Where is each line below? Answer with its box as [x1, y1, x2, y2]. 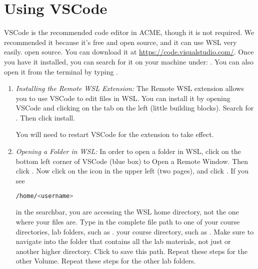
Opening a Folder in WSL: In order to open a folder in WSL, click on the [15, 146, 241, 156]
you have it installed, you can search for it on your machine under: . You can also [4, 56, 253, 66]
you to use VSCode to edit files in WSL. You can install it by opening [15, 92, 230, 103]
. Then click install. [15, 112, 75, 122]
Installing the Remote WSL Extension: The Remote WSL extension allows [15, 83, 244, 93]
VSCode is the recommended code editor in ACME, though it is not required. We [4, 27, 254, 37]
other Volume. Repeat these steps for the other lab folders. [15, 255, 196, 266]
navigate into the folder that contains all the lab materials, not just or [15, 236, 231, 246]
